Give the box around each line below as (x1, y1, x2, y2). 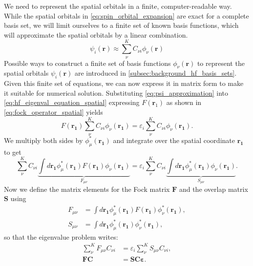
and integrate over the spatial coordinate (113, 135, 235, 145)
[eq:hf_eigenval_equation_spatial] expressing (4, 97, 140, 107)
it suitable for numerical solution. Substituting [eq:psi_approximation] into (4, 87, 229, 98)
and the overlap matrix (179, 184, 248, 194)
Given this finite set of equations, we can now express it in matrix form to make (4, 78, 244, 88)
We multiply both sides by (4, 135, 83, 145)
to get (4, 146, 21, 157)
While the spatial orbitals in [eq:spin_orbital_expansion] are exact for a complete (4, 10, 249, 20)
